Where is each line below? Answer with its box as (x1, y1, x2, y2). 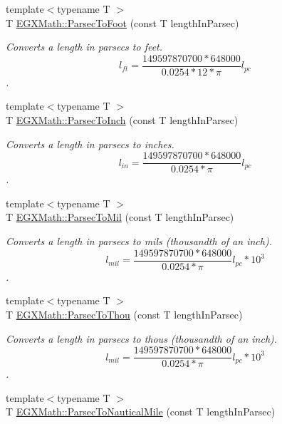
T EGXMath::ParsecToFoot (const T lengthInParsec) (6, 15, 239, 30)
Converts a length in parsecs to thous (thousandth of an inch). (6, 331, 278, 346)
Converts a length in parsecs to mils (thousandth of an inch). (6, 234, 272, 249)
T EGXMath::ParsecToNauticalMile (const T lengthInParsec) (6, 404, 276, 419)
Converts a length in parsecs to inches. (6, 136, 174, 151)
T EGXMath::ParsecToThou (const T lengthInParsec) (6, 306, 243, 321)
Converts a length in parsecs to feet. (6, 39, 163, 54)
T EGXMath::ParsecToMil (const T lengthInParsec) (6, 210, 234, 224)
